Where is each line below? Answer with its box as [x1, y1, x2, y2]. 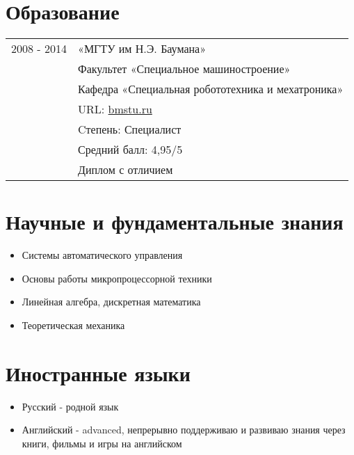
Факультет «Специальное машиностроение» [77, 61, 291, 77]
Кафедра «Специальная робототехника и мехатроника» [77, 81, 344, 97]
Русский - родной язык [22, 399, 119, 413]
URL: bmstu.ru [77, 101, 152, 118]
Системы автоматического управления [22, 248, 183, 262]
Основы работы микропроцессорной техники [22, 271, 212, 285]
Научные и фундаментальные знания [6, 207, 344, 236]
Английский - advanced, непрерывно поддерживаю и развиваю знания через [22, 422, 346, 437]
